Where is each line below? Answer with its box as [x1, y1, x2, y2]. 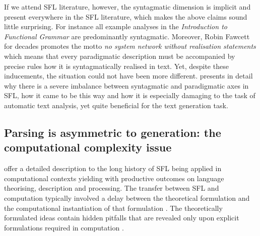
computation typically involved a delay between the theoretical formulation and [4, 192, 250, 203]
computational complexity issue [4, 139, 172, 155]
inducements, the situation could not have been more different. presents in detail [4, 70, 253, 81]
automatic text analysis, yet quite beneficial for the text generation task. [4, 100, 228, 110]
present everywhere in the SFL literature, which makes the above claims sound [4, 11, 247, 22]
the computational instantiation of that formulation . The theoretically [4, 202, 223, 213]
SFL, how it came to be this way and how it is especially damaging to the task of [4, 90, 255, 101]
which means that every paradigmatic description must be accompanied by [4, 50, 235, 61]
